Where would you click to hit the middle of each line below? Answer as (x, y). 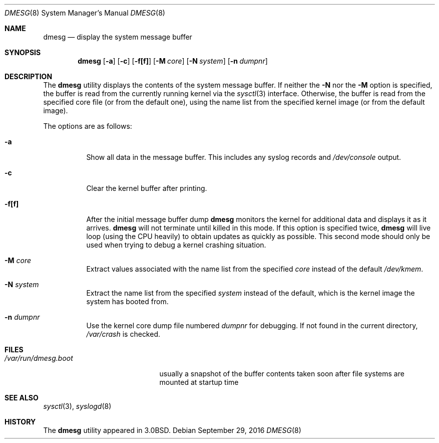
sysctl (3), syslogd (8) (77, 406)
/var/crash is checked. (123, 334)
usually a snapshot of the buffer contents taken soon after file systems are (282, 374)
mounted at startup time (199, 382)
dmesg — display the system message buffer (118, 37)
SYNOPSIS (23, 52)
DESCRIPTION (29, 76)
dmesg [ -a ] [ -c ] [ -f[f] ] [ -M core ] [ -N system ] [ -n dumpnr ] (173, 61)
